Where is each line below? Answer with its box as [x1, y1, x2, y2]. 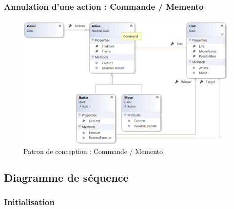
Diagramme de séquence [4, 170, 129, 185]
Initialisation [4, 195, 55, 208]
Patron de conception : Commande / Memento [23, 146, 163, 156]
